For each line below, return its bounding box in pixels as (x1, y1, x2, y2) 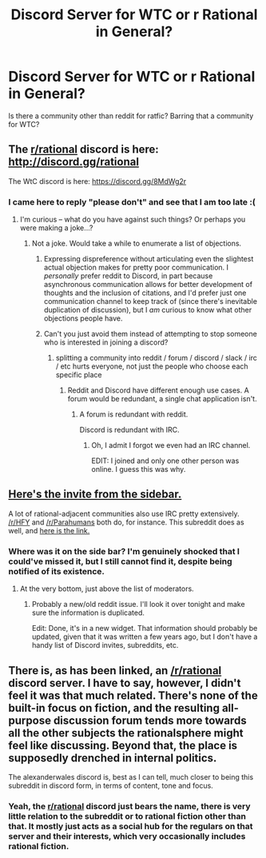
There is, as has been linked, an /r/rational (8, 664, 222, 677)
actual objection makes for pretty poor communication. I (43, 262, 229, 273)
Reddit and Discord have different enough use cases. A (67, 385, 249, 395)
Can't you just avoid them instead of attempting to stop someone (43, 329, 257, 339)
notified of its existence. (8, 565, 105, 577)
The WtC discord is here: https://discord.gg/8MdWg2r (8, 176, 187, 186)
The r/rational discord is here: (8, 142, 160, 157)
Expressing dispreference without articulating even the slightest (43, 254, 254, 264)
